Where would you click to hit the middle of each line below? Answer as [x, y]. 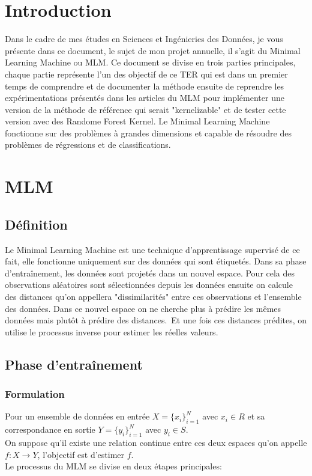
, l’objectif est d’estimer [81, 454]
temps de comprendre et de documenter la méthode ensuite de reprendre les [145, 86]
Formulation [35, 394]
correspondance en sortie [50, 429]
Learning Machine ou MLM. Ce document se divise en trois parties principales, [150, 62]
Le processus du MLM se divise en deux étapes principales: [113, 466]
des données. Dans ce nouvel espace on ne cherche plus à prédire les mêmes [143, 308]
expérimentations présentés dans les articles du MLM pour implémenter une [145, 98]
